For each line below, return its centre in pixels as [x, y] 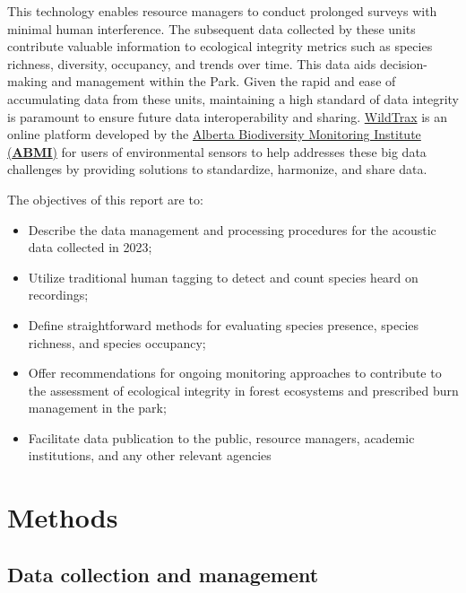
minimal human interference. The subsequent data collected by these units [211, 28]
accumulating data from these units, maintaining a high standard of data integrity [233, 98]
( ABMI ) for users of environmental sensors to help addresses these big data [217, 151]
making [27, 81]
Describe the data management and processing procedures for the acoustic [232, 229]
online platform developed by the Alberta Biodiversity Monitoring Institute [214, 134]
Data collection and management [163, 574]
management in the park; [97, 408]
